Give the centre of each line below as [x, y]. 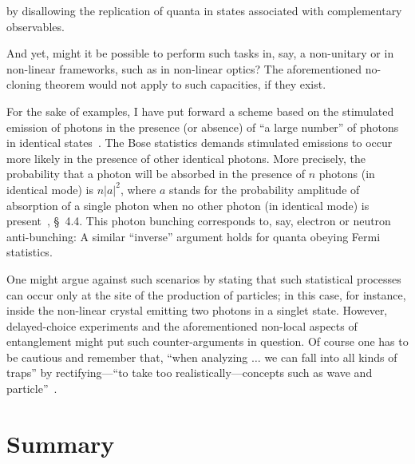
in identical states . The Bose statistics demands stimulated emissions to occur [200, 143]
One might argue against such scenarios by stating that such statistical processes [204, 278]
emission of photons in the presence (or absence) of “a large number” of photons [203, 127]
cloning [24, 84]
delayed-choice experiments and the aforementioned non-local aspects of [182, 325]
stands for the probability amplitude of [265, 189]
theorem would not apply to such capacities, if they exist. [186, 84]
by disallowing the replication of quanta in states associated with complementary [204, 10]
